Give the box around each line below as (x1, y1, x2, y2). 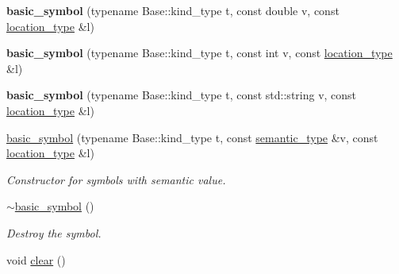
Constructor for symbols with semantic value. (6, 171, 226, 187)
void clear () (6, 251, 66, 268)
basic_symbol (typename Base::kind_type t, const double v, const (6, 2, 340, 18)
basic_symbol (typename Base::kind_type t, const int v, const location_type (6, 44, 393, 61)
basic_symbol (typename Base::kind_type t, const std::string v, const (6, 87, 357, 103)
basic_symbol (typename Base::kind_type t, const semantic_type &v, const (6, 129, 378, 145)
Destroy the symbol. (6, 224, 102, 241)
